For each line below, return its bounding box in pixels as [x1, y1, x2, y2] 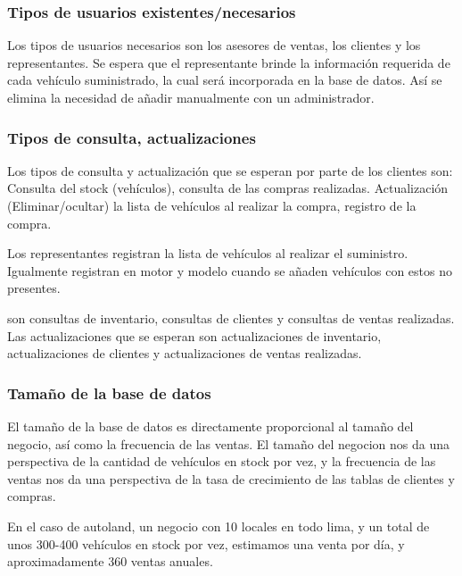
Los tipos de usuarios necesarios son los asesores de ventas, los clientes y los [7, 36, 421, 54]
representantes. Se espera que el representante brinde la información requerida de [7, 53, 450, 71]
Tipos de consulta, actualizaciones [7, 126, 256, 148]
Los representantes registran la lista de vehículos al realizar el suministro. [7, 244, 408, 263]
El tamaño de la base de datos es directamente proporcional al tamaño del [7, 416, 414, 435]
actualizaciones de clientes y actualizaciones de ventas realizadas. [7, 344, 362, 363]
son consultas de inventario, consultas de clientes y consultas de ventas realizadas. [7, 308, 455, 327]
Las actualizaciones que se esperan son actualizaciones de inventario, [7, 326, 382, 345]
